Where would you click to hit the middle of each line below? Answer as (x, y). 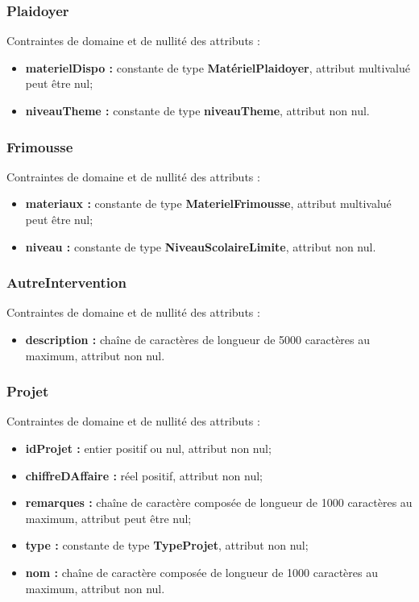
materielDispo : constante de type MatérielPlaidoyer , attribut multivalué (218, 67)
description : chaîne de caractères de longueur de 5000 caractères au (198, 339)
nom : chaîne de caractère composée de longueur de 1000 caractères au (201, 572)
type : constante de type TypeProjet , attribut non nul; (167, 545)
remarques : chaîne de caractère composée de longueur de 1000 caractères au (219, 502)
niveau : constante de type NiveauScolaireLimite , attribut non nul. (201, 246)
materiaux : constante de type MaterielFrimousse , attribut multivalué (208, 203)
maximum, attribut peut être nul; (108, 518)
